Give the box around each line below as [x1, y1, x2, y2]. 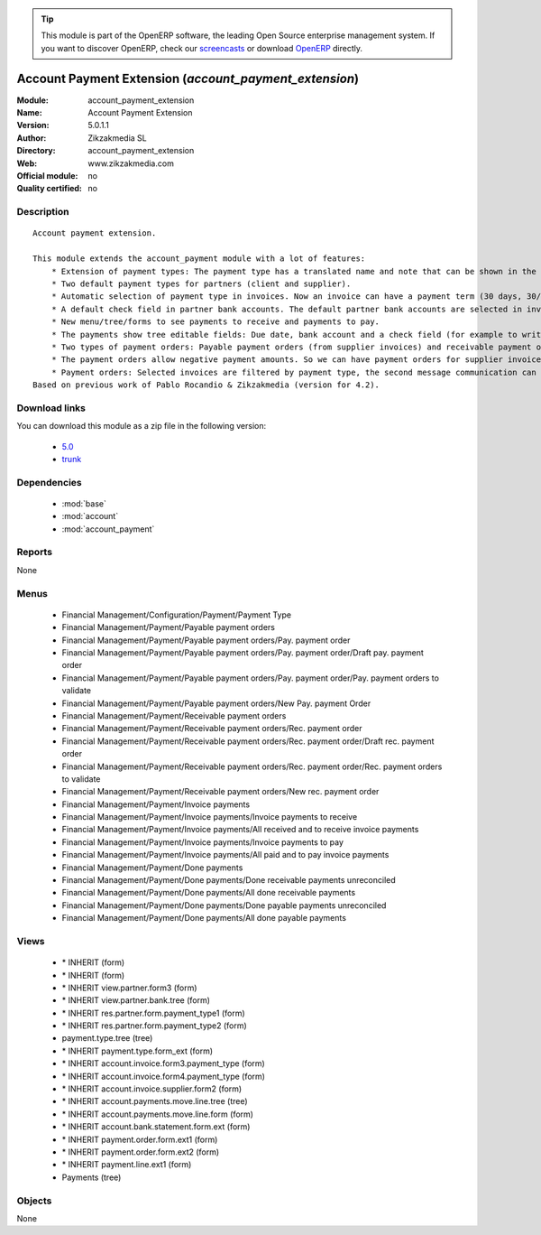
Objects [16, 1194, 52, 1207]
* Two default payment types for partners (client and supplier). [50, 278, 352, 289]
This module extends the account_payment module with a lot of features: [32, 254, 366, 264]
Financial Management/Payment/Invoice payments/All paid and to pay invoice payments [61, 850, 390, 860]
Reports [16, 546, 53, 559]
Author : [16, 132, 47, 144]
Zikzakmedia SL [87, 132, 148, 144]
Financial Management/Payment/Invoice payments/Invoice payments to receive [61, 812, 358, 822]
